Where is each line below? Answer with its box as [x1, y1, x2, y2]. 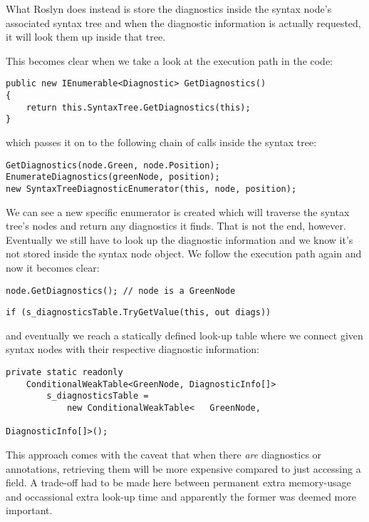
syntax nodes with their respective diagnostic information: [6, 342, 259, 357]
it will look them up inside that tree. [6, 29, 166, 44]
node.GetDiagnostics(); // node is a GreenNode [6, 285, 236, 296]
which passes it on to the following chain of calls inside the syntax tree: [6, 135, 317, 149]
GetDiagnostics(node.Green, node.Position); [6, 160, 220, 170]
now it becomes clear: [6, 260, 100, 275]
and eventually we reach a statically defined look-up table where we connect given [6, 327, 363, 342]
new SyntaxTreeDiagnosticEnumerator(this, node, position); [6, 183, 297, 194]
